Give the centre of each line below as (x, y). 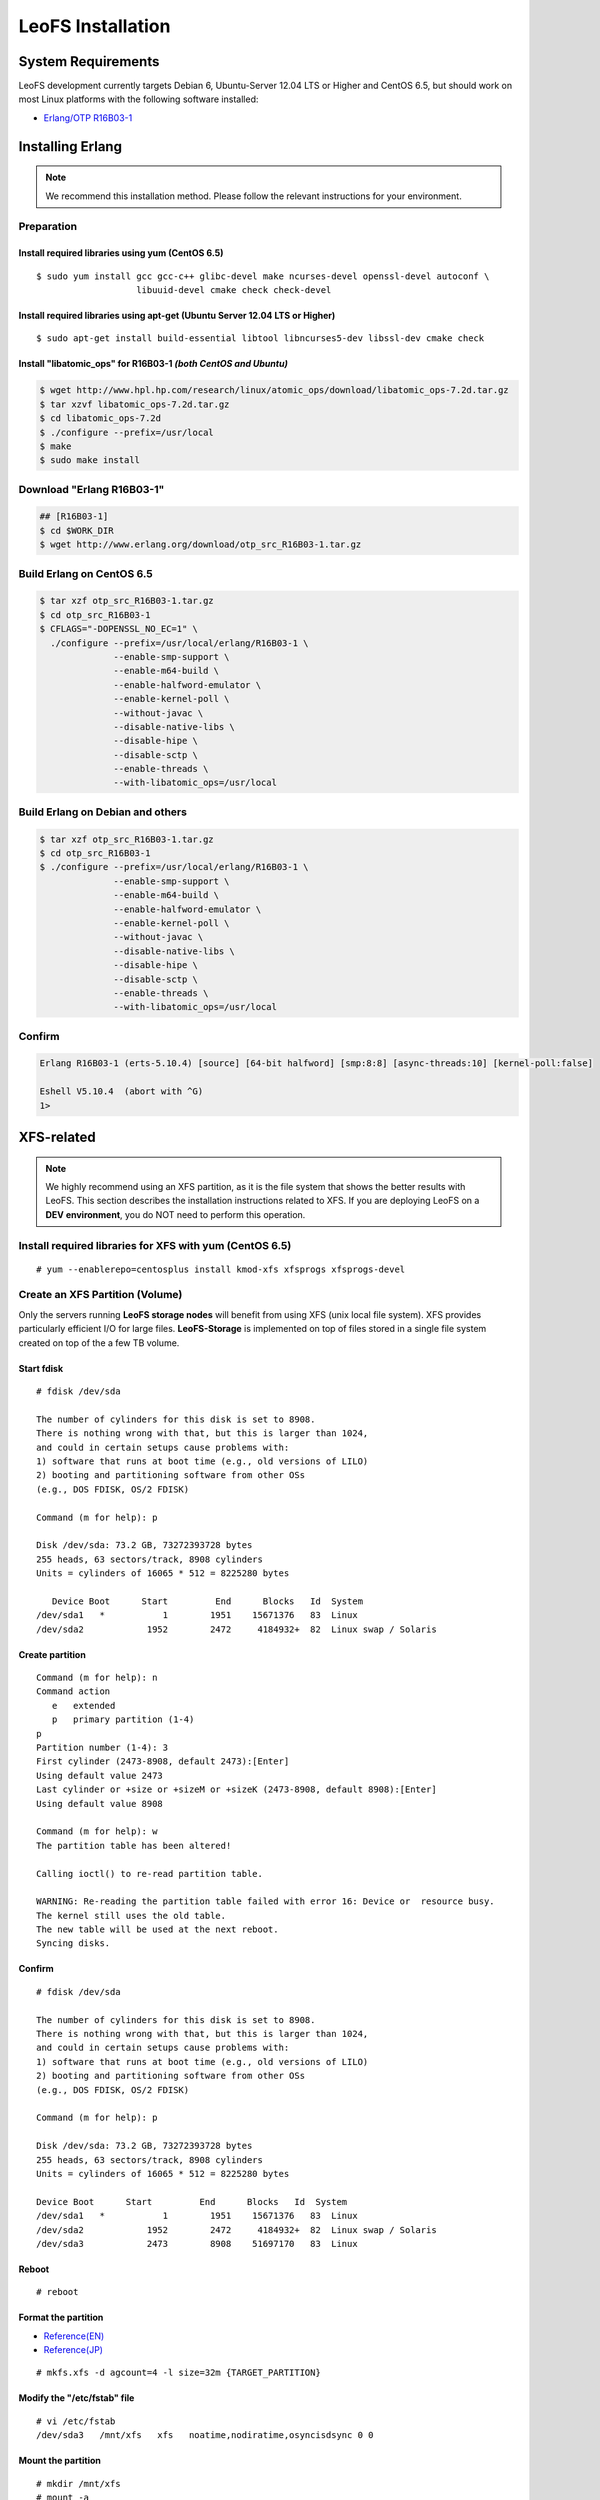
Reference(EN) (74, 2336)
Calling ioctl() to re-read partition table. (150, 1873)
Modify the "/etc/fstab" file (76, 2398)
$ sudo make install (89, 460)
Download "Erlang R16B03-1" (91, 489)
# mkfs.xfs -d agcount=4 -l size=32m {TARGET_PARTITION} (179, 2373)
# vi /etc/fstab (76, 2421)
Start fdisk (41, 1368)
